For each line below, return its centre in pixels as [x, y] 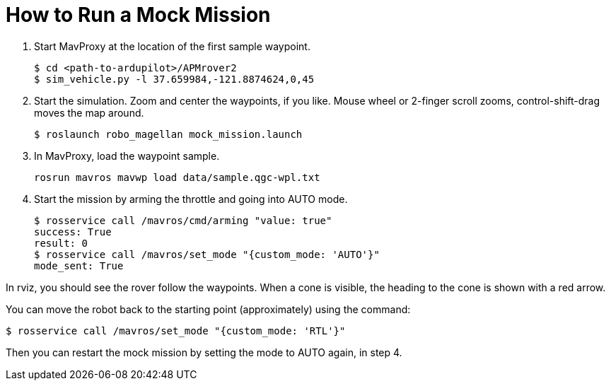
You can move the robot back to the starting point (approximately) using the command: [208, 309]
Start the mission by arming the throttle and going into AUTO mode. [191, 199]
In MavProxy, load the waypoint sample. [127, 156]
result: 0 [61, 243]
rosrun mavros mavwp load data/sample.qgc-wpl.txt [177, 177]
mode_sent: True [79, 265]
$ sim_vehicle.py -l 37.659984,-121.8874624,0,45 [174, 79]
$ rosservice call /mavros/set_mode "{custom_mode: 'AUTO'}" [207, 254]
